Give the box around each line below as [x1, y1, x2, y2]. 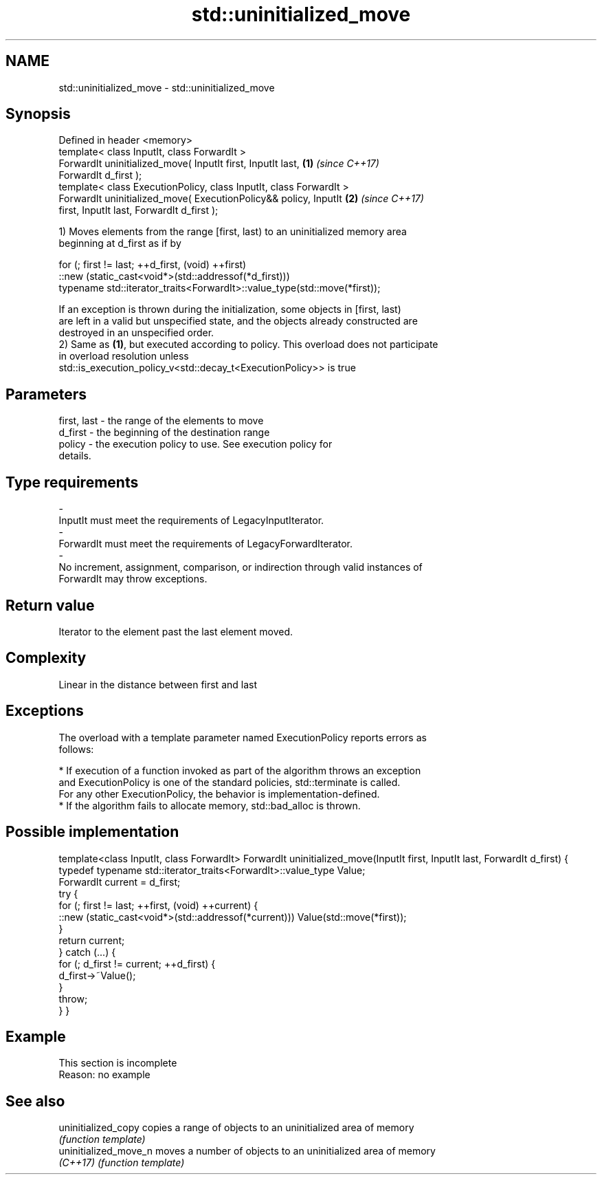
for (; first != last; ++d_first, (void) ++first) [58, 259, 247, 271]
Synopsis [5, 105, 71, 123]
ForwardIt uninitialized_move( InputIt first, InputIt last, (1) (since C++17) [58, 157, 379, 170]
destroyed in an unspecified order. [58, 327, 214, 339]
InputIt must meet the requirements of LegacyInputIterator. [58, 514, 324, 527]
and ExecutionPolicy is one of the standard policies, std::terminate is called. [58, 776, 401, 788]
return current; [58, 934, 125, 946]
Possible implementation [5, 823, 179, 841]
